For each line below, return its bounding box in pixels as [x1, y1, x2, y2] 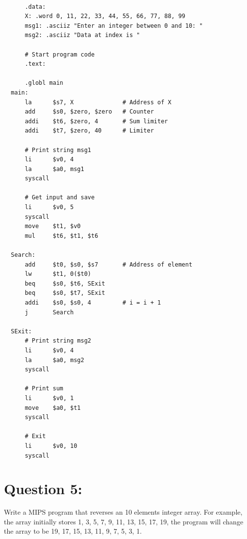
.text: [24, 60, 46, 68]
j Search [24, 308, 74, 316]
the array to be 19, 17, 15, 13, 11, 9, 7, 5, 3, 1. [4, 526, 142, 536]
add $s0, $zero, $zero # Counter [24, 108, 154, 115]
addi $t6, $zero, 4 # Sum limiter [24, 117, 168, 125]
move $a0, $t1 [24, 404, 81, 411]
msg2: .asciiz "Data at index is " [24, 32, 140, 39]
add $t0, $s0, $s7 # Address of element [24, 261, 192, 268]
